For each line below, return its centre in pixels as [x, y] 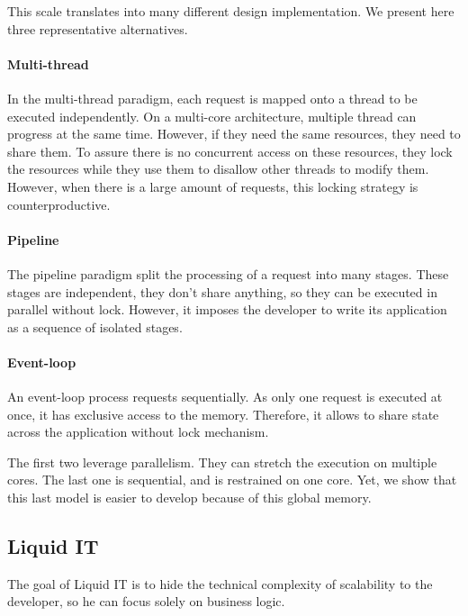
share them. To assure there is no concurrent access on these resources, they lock [230, 151]
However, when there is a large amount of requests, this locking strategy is [213, 186]
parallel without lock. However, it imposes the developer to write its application [227, 309]
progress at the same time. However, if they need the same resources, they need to [234, 134]
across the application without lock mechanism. [138, 432]
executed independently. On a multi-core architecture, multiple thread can [212, 116]
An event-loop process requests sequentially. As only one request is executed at [225, 397]
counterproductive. [59, 204]
